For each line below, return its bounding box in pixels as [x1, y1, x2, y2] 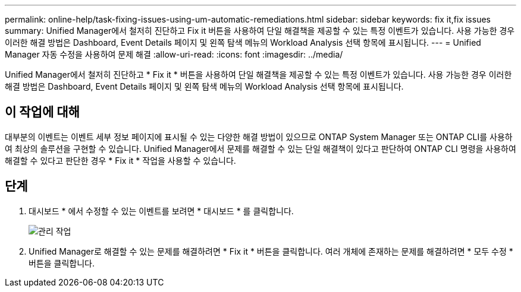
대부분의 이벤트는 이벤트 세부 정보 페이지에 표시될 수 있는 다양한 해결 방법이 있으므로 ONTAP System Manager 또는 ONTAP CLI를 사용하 [5, 131, 513, 142]
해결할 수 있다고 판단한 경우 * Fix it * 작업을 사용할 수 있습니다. [5, 155, 236, 166]
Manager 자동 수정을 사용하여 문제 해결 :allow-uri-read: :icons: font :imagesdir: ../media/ [5, 49, 343, 59]
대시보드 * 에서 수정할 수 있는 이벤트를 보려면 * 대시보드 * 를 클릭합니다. [29, 205, 294, 216]
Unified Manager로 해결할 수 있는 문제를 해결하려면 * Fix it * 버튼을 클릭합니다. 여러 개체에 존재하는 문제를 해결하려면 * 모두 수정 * [29, 246, 513, 256]
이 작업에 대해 [5, 104, 80, 120]
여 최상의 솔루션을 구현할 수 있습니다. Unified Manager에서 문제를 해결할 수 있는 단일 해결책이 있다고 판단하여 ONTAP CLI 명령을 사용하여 [5, 143, 516, 154]
